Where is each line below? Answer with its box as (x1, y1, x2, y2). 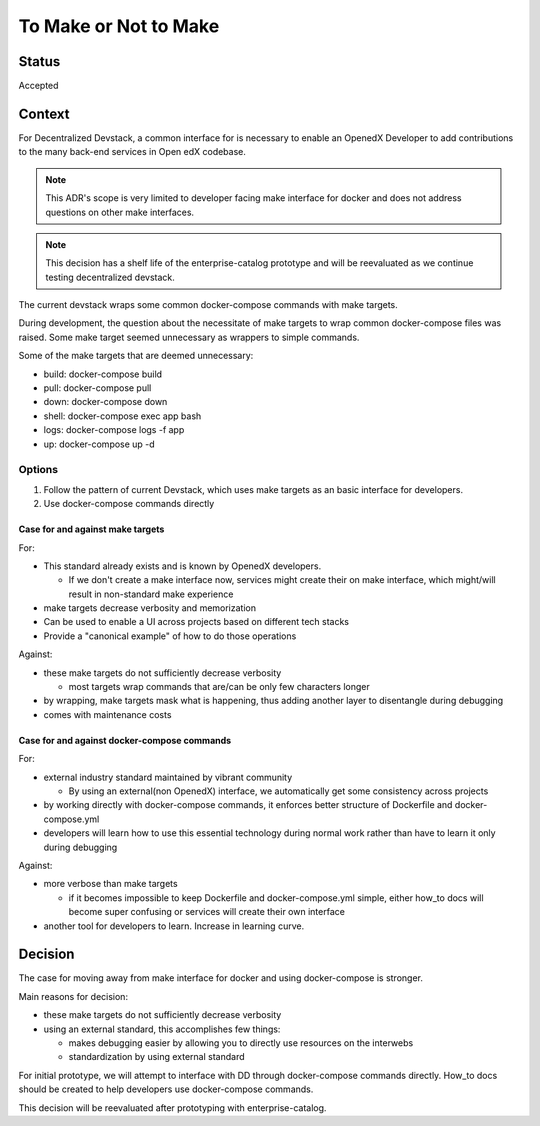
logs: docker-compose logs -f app (43, 424, 185, 436)
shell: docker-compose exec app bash (43, 410, 202, 422)
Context (18, 105, 70, 122)
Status (18, 53, 61, 70)
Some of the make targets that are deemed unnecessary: (18, 350, 254, 362)
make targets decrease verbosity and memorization (43, 602, 257, 614)
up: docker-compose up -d (43, 438, 155, 450)
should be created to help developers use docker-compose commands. (18, 1083, 314, 1095)
